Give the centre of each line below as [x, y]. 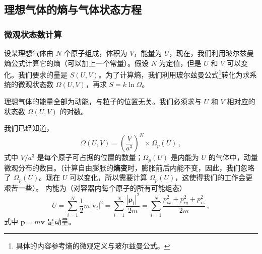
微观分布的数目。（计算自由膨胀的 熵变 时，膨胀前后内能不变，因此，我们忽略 [129, 167]
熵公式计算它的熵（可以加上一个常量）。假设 [76, 63]
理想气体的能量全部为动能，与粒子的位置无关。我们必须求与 [103, 101]
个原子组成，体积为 [95, 53]
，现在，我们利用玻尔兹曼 [211, 53]
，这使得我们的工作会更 [214, 177]
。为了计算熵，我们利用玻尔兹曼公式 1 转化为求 [174, 74]
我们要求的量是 [43, 74]
